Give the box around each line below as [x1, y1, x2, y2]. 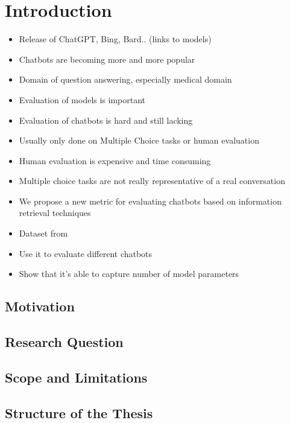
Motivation [5, 297, 75, 316]
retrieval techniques [19, 206, 91, 219]
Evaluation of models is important [19, 93, 146, 106]
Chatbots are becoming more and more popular [19, 52, 195, 65]
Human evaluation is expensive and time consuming [19, 154, 211, 167]
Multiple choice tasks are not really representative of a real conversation [19, 174, 285, 187]
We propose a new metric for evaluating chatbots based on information [19, 194, 282, 207]
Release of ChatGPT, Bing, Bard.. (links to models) [19, 33, 212, 45]
